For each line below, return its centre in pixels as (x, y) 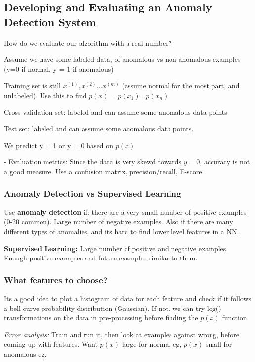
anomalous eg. (25, 353)
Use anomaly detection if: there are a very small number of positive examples (125, 212)
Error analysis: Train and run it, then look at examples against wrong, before (122, 334)
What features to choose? (56, 280)
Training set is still (32, 85)
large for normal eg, (152, 344)
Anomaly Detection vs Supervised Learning (93, 193)
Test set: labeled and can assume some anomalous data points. (99, 129)
